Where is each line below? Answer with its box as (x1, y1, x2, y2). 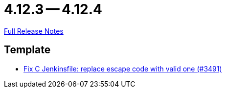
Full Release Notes (4, 26, 64, 35)
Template (4, 44, 51, 56)
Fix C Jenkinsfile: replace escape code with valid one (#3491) (23, 64, 222, 73)
